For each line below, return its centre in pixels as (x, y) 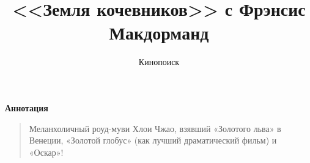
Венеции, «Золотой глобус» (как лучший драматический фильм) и (153, 140)
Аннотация (27, 107)
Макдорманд (159, 33)
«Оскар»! (46, 152)
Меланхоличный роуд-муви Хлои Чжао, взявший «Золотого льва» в (155, 128)
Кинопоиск (159, 62)
